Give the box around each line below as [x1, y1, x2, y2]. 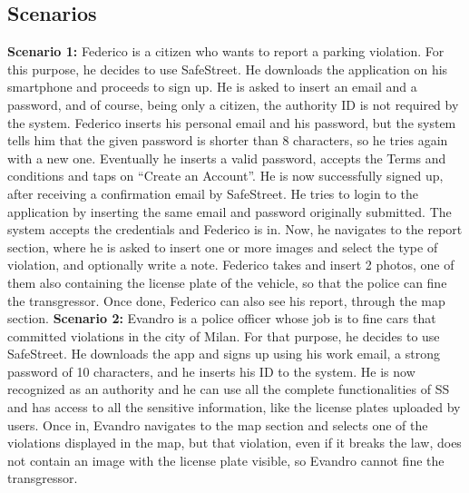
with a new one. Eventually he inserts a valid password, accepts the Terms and [7, 148, 446, 167]
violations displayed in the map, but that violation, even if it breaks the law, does [7, 433, 462, 452]
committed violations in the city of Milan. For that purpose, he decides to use [7, 326, 440, 345]
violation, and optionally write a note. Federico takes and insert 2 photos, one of [7, 255, 454, 274]
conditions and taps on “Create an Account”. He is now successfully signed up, [7, 166, 444, 185]
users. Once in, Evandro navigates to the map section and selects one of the [7, 415, 428, 434]
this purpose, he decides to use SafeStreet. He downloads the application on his [7, 59, 448, 78]
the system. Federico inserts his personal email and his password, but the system [7, 113, 456, 132]
